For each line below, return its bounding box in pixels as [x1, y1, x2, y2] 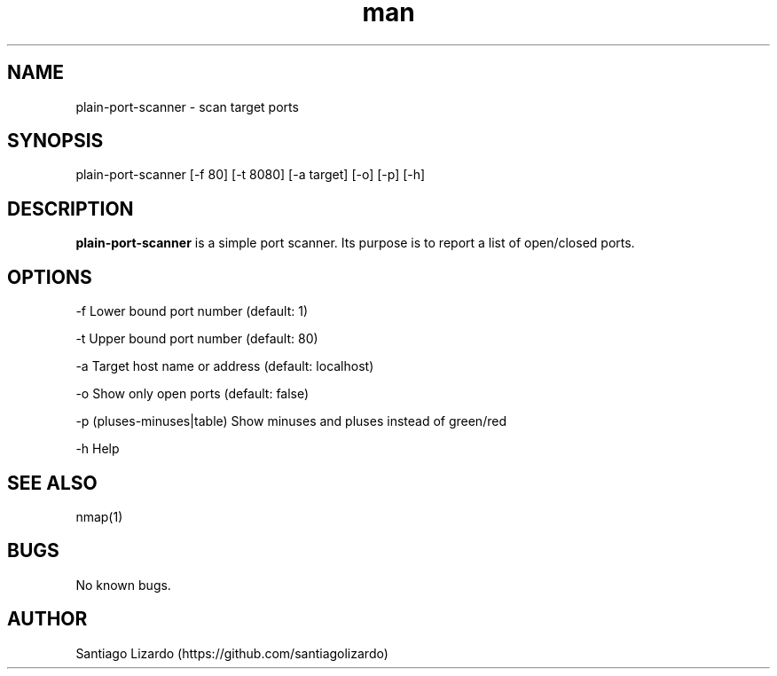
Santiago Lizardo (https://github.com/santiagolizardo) [75, 645, 388, 661]
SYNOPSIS [7, 130, 104, 153]
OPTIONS [7, 265, 92, 288]
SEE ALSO [7, 471, 98, 494]
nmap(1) [75, 508, 123, 524]
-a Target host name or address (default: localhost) [75, 358, 374, 374]
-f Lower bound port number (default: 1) [75, 303, 309, 319]
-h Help [75, 441, 120, 457]
